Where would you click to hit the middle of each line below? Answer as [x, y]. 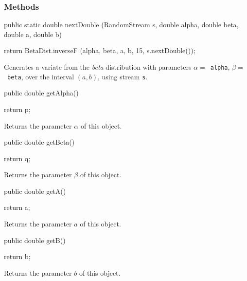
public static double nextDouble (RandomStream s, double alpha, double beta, [121, 25]
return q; [17, 158]
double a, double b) [33, 34]
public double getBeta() [39, 142]
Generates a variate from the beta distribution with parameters [98, 67]
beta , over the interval [41, 76]
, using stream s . [123, 76]
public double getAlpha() [41, 93]
